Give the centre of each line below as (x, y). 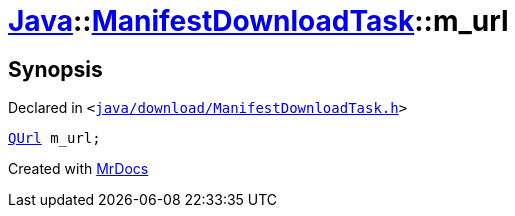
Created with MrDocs (78, 169)
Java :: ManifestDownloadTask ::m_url (258, 21)
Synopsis (55, 69)
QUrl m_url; (54, 138)
